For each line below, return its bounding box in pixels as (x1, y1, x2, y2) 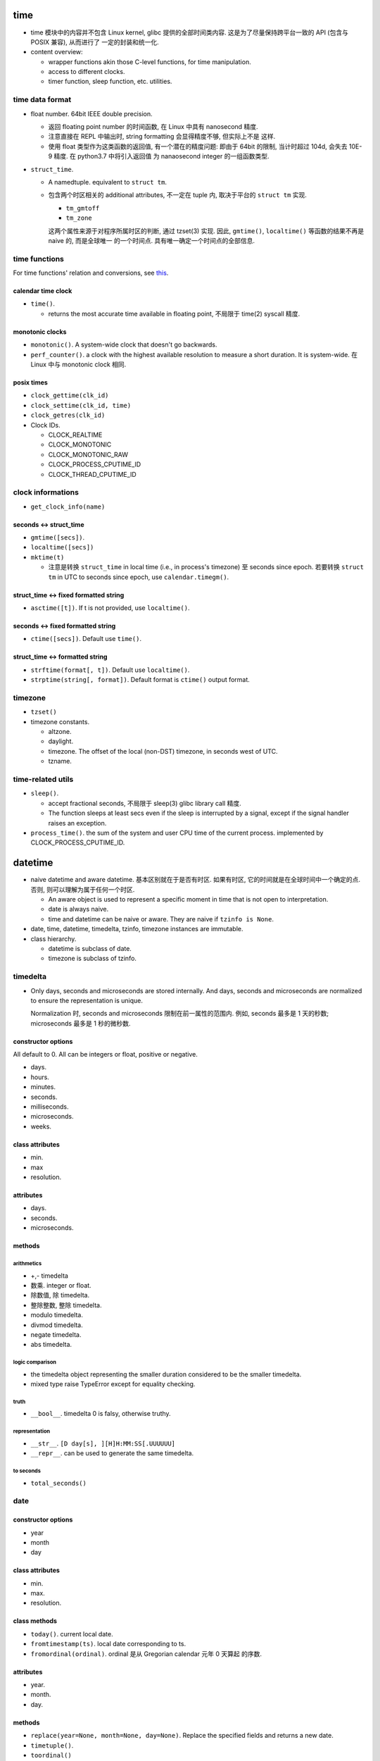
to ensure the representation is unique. (30, 996, 144, 1004)
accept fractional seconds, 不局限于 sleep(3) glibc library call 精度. (48, 799, 242, 807)
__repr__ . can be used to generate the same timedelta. (30, 1449, 194, 1457)
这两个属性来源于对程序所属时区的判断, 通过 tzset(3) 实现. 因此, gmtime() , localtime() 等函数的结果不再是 (48, 226, 365, 235)
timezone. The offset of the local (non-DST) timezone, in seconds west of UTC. (48, 747, 278, 755)
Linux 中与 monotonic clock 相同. (30, 360, 127, 368)
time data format (13, 95, 72, 105)
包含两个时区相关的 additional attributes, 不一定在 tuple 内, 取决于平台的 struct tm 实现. (48, 191, 308, 199)
